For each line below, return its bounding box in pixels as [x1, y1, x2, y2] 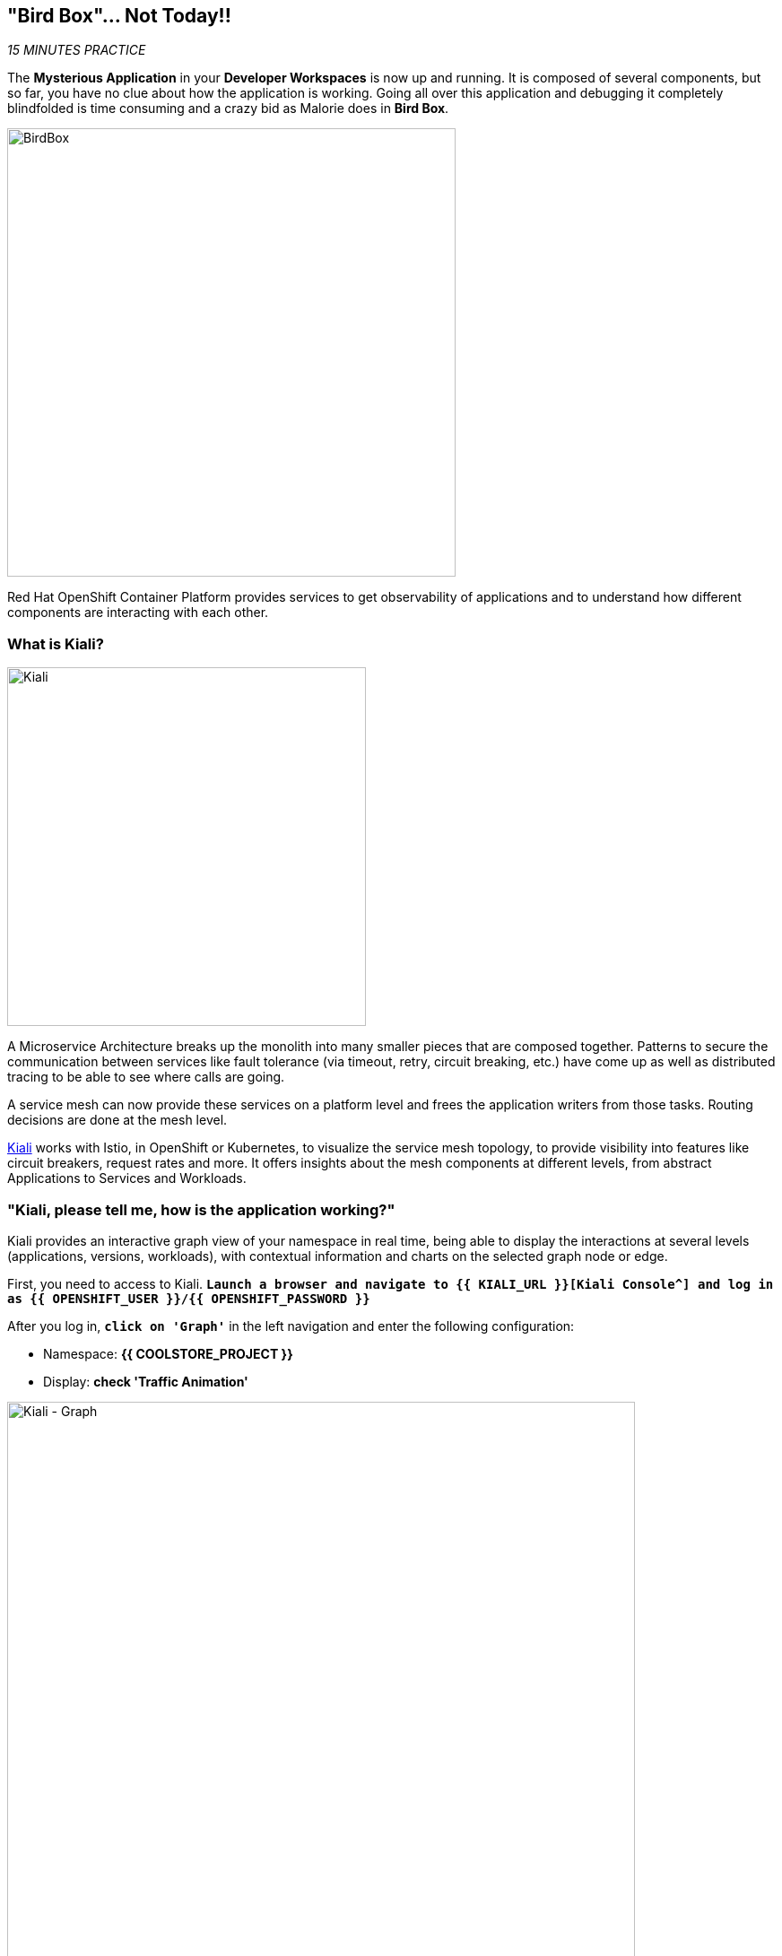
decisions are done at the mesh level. [7, 1112, 228, 1128]
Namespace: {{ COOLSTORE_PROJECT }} [43, 1345, 293, 1361]
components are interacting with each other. [7, 604, 269, 621]
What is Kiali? [7, 634, 104, 653]
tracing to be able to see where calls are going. [7, 1069, 285, 1085]
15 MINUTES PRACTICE [7, 42, 146, 58]
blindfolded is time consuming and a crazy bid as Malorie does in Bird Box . [7, 100, 449, 117]
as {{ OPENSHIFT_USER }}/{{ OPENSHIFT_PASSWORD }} [7, 1291, 370, 1306]
